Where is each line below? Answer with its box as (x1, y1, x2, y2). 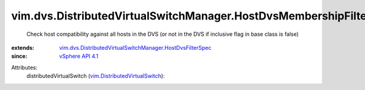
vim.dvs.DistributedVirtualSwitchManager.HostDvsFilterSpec (59, 44, 212, 51)
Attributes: (11, 64, 38, 71)
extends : (11, 44, 35, 51)
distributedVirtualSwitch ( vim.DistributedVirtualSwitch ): (26, 72, 165, 80)
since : (11, 52, 27, 60)
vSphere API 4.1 (59, 52, 99, 60)
